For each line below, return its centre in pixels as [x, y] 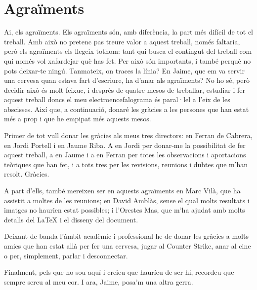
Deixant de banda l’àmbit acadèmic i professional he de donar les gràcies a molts [126, 236]
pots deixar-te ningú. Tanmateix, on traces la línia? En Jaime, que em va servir [124, 70]
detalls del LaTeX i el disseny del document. [71, 219]
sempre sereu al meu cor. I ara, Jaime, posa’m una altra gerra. [99, 281]
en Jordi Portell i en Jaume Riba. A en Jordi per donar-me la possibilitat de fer [125, 145]
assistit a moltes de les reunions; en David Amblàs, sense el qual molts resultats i [127, 200]
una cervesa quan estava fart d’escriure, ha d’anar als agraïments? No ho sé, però [127, 80]
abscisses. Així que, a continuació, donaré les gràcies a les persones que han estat [127, 109]
